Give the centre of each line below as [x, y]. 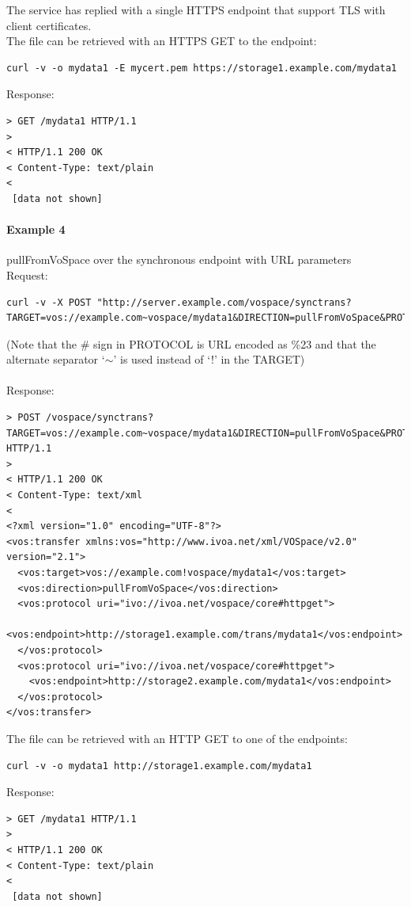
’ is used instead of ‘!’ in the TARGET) [209, 359]
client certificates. [49, 25]
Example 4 [36, 229]
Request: [27, 274]
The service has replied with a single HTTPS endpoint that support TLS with [196, 10]
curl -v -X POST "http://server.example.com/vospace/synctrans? [179, 302]
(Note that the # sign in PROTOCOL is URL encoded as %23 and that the [191, 343]
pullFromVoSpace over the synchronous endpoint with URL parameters [179, 259]
